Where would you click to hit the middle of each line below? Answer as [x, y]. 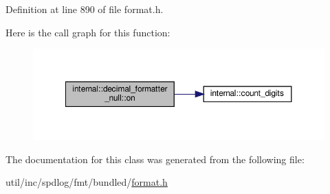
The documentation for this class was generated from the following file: [155, 159]
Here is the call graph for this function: [88, 32]
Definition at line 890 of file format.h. [85, 9]
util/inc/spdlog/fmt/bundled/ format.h [87, 182]
